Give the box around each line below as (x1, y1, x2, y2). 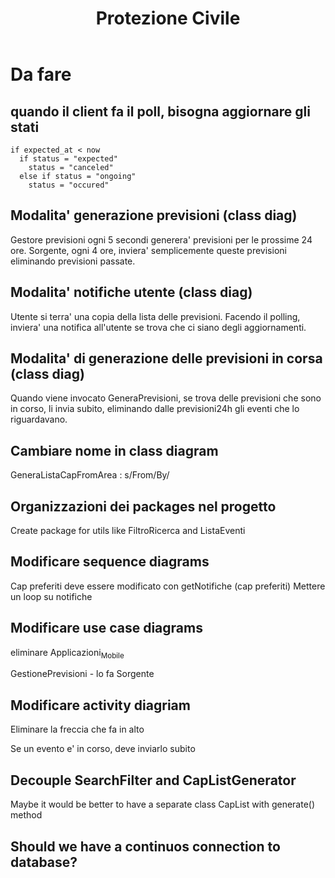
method (10, 809, 43, 821)
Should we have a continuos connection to (10, 838, 281, 855)
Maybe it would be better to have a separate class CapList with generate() (10, 798, 316, 811)
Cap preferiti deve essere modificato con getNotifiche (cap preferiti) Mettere (10, 580, 326, 592)
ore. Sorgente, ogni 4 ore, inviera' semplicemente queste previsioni (10, 244, 287, 256)
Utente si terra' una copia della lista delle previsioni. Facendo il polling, (10, 310, 301, 322)
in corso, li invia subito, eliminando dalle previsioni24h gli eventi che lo (10, 403, 300, 415)
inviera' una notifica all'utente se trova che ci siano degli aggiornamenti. (10, 321, 307, 333)
